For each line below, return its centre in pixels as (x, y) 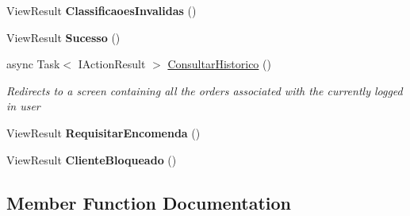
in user (23, 106)
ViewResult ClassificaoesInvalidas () (102, 10)
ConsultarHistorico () (219, 64)
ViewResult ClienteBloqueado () (92, 159)
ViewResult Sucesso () (63, 37)
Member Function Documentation (149, 202)
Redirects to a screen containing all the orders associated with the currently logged (205, 90)
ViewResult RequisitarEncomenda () (103, 132)
